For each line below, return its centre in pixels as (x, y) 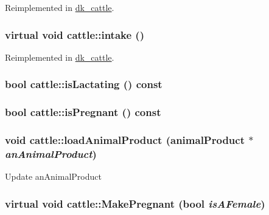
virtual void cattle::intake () (75, 34)
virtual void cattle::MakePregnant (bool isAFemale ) (135, 203)
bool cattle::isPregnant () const (83, 112)
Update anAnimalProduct (53, 176)
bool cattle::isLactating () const (84, 84)
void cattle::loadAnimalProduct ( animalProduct (125, 140)
